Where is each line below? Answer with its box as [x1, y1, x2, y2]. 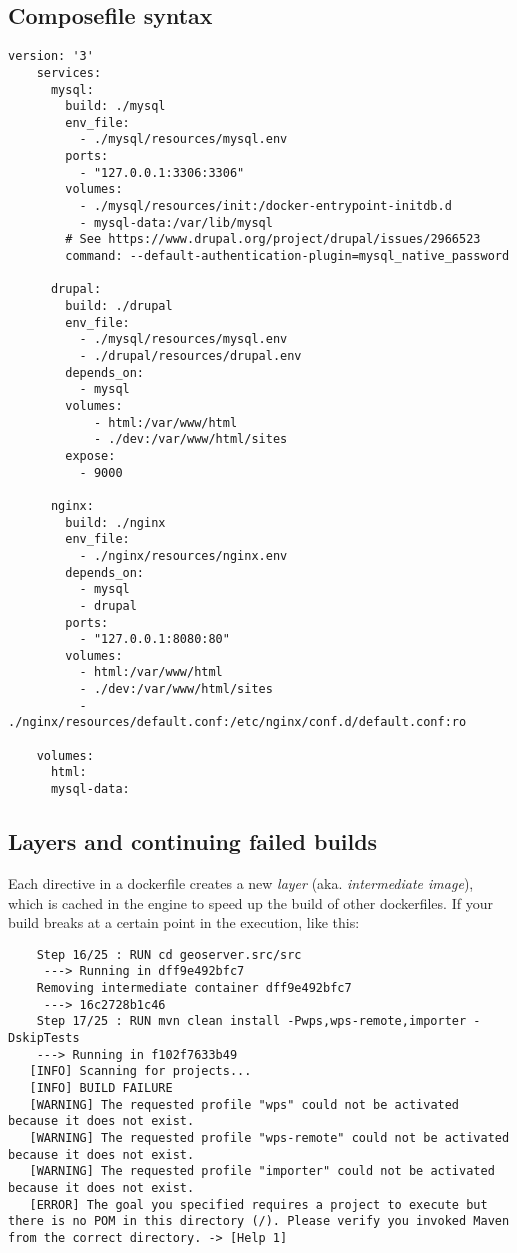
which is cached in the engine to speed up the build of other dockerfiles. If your [8, 892, 493, 913]
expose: [65, 448, 116, 463]
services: [36, 65, 102, 80]
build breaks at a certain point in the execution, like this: [8, 912, 360, 933]
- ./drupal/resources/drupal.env [79, 349, 302, 364]
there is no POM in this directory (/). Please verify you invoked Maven [8, 1214, 510, 1229]
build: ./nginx [65, 515, 166, 530]
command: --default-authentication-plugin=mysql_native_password [65, 249, 510, 264]
